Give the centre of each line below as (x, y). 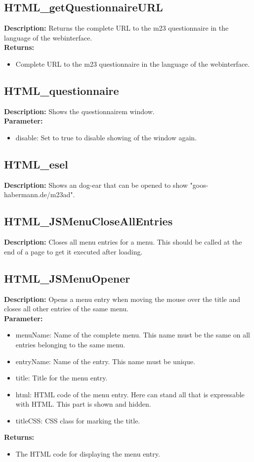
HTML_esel (36, 164)
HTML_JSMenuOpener (67, 278)
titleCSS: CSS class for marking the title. (78, 420)
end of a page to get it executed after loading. (73, 251)
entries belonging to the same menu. (70, 344)
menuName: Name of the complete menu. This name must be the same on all (133, 335)
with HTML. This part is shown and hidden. (83, 404)
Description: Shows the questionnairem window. (79, 111)
